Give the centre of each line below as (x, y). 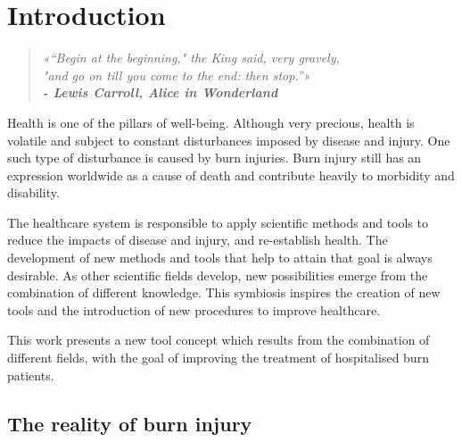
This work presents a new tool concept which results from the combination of (219, 340)
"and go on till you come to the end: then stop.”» (176, 75)
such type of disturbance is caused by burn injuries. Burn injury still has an (214, 158)
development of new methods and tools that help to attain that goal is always (220, 258)
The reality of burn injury (130, 423)
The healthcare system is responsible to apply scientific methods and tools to (218, 222)
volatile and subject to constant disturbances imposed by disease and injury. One (229, 140)
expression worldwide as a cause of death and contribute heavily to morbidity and (231, 175)
